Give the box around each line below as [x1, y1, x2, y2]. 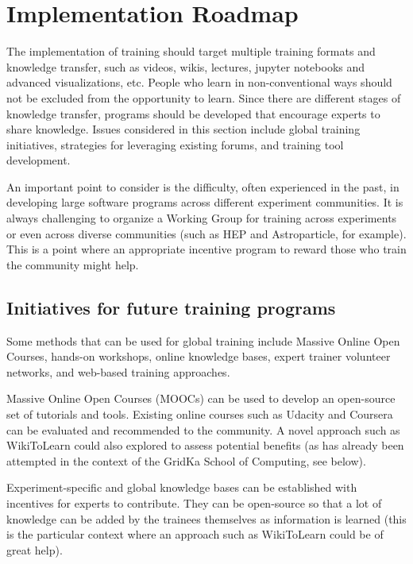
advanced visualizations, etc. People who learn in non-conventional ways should [6, 74, 392, 91]
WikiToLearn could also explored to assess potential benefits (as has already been [6, 437, 404, 454]
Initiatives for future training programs [6, 295, 336, 319]
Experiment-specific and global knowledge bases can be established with [6, 479, 357, 496]
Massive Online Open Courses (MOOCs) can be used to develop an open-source [6, 390, 396, 407]
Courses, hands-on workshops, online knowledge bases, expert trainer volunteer [6, 348, 391, 365]
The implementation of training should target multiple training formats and [6, 43, 376, 60]
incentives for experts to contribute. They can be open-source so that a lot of [6, 494, 382, 511]
